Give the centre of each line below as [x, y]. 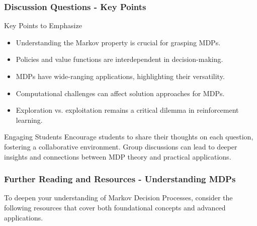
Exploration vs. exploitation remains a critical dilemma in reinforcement [127, 110]
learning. [29, 120]
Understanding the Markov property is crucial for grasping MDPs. [118, 42]
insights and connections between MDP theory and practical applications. [118, 156]
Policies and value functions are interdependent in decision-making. [119, 59]
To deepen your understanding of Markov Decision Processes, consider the [118, 198]
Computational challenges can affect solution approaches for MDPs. [120, 93]
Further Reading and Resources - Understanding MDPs [120, 179]
